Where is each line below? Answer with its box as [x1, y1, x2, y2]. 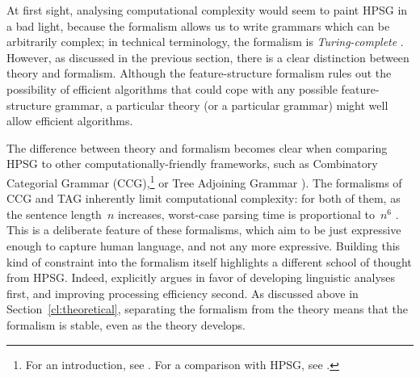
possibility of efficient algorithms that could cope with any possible [6, 80, 338, 97]
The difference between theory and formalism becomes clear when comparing [6, 139, 388, 156]
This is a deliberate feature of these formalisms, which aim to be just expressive [6, 221, 401, 238]
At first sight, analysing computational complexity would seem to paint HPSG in [6, 2, 408, 18]
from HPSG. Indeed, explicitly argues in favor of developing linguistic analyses [6, 269, 396, 286]
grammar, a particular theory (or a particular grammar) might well [55, 96, 388, 113]
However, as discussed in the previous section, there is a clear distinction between [6, 48, 409, 65]
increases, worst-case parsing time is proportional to [117, 205, 375, 222]
